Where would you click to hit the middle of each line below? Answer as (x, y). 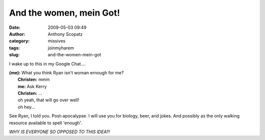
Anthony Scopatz (65, 34)
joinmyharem (61, 48)
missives (57, 41)
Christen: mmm (34, 80)
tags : (14, 48)
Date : (15, 27)
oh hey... (26, 107)
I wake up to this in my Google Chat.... (47, 64)
